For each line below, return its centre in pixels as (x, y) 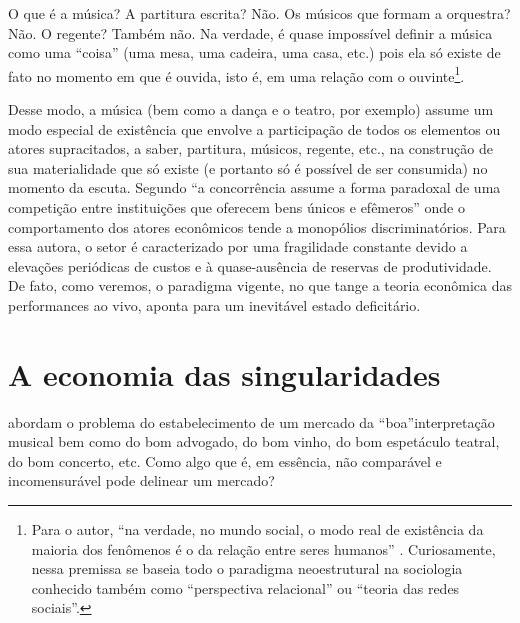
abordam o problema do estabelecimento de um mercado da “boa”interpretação (251, 421)
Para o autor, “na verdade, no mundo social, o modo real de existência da (257, 529)
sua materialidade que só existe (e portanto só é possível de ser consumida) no (248, 167)
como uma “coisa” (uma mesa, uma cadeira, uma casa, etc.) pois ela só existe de (254, 52)
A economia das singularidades (224, 373)
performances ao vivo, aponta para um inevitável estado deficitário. (214, 304)
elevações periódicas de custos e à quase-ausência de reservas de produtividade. (250, 265)
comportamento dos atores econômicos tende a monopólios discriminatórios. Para (257, 226)
